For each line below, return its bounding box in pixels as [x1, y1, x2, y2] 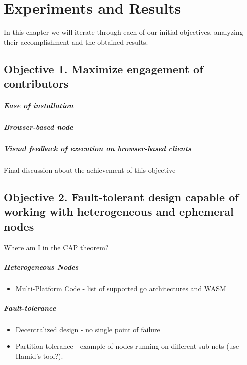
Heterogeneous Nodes [4, 261, 79, 272]
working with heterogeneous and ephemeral [4, 204, 234, 219]
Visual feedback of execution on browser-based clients [4, 143, 191, 154]
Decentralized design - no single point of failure [15, 324, 160, 334]
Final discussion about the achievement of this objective [4, 164, 176, 175]
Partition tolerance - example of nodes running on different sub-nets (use [15, 341, 239, 351]
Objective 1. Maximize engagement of [4, 61, 203, 76]
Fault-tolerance [4, 302, 56, 313]
